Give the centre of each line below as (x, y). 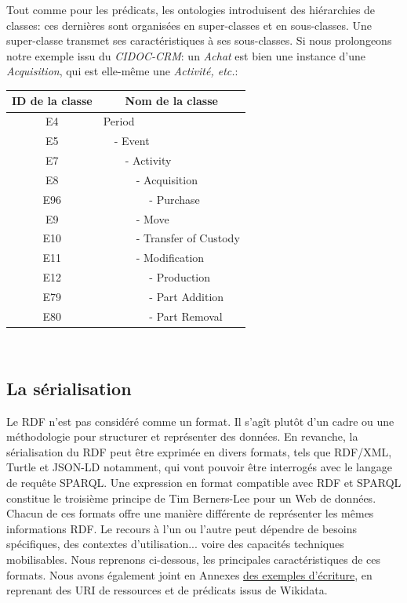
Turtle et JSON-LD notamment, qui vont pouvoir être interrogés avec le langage (199, 467)
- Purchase (174, 199)
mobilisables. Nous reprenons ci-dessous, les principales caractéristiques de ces (194, 559)
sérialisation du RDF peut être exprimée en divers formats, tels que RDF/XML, (199, 451)
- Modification (170, 258)
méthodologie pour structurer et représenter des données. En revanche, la (182, 436)
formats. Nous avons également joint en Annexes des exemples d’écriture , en (189, 574)
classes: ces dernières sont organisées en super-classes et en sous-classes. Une (189, 25)
